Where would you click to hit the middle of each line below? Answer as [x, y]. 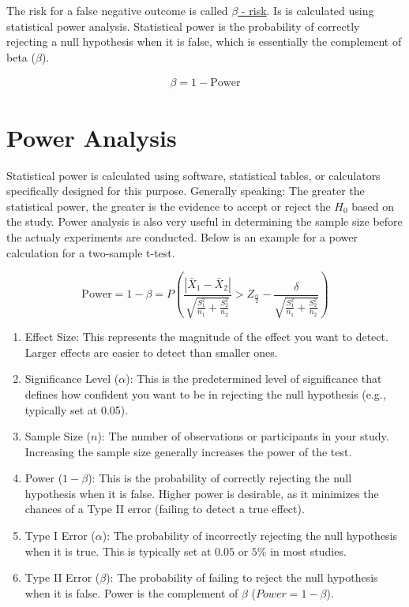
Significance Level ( [72, 378]
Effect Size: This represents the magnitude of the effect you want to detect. [206, 337]
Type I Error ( [60, 536]
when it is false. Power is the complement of [131, 592]
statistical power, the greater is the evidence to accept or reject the [169, 206]
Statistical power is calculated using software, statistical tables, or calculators [193, 175]
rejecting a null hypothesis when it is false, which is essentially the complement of [204, 41]
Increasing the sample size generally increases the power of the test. [188, 451]
